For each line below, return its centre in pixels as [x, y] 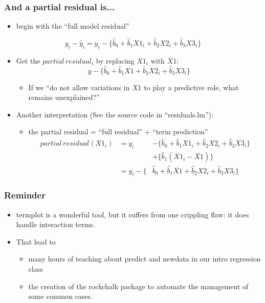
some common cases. [60, 296]
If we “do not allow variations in [79, 87]
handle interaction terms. [56, 224]
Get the [28, 60]
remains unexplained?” [64, 97]
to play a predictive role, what [191, 87]
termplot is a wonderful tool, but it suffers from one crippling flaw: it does [132, 214]
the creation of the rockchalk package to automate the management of [138, 286]
